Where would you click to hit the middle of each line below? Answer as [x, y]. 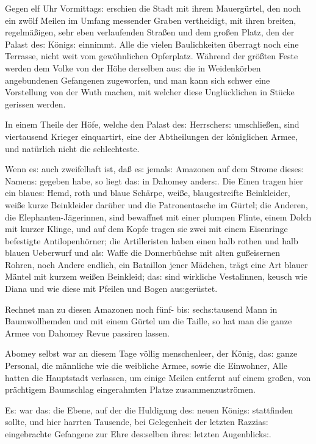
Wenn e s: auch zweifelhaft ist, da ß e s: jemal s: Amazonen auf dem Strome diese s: [155, 169]
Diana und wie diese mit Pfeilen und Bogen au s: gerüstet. [111, 289]
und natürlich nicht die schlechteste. [72, 148]
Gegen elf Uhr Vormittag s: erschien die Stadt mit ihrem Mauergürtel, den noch [153, 8]
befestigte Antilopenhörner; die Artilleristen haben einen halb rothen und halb [152, 240]
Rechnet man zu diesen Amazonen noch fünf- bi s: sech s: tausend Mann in [141, 309]
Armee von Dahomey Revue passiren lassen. [87, 333]
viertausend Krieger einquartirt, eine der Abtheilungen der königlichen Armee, [151, 136]
